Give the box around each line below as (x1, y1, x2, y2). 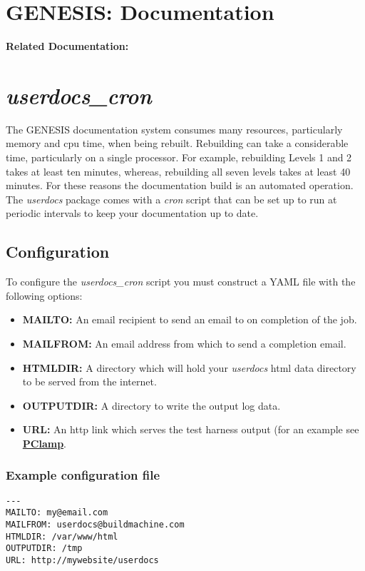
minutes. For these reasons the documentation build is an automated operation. (6, 178, 354, 193)
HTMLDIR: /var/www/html (6, 531, 118, 542)
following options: (6, 288, 83, 303)
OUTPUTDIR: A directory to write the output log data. (22, 398, 281, 413)
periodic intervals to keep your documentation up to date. (6, 206, 259, 221)
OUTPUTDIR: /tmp (6, 543, 83, 554)
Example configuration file (6, 466, 160, 484)
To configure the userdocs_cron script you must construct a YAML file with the (6, 274, 356, 289)
